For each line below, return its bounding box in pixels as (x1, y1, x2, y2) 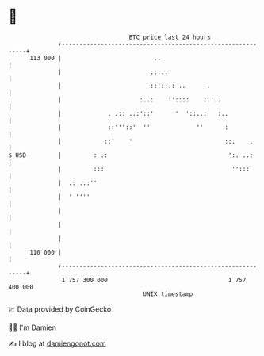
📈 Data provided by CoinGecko (8, 304, 112, 314)
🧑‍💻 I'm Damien (8, 323, 57, 332)
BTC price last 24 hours (128, 33, 212, 41)
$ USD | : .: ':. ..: (8, 151, 254, 159)
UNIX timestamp (143, 289, 193, 298)
